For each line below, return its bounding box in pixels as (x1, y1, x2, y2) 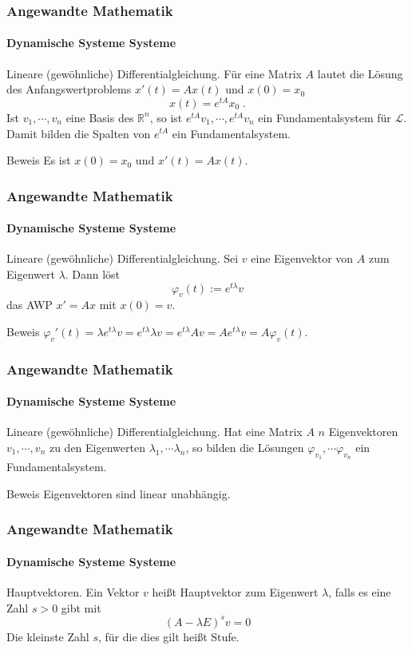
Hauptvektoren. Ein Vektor (6, 584, 140, 600)
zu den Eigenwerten (49, 439, 145, 456)
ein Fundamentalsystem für (258, 109, 391, 125)
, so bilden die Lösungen (185, 439, 304, 456)
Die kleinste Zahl (6, 628, 89, 644)
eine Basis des (65, 109, 134, 125)
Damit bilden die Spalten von (6, 125, 151, 141)
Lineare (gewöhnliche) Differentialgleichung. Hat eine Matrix (6, 423, 303, 440)
